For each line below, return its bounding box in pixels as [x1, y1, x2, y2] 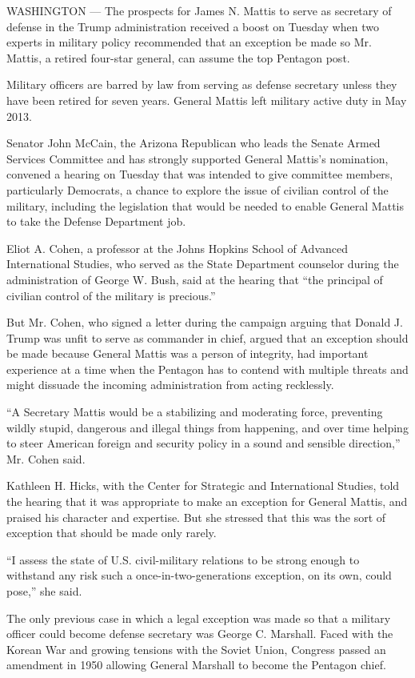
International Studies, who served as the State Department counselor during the [6, 255, 399, 272]
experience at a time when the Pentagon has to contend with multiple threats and [6, 360, 409, 377]
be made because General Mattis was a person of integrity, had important [6, 345, 369, 362]
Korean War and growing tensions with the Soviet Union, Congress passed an [6, 640, 386, 657]
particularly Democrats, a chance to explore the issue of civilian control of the [6, 181, 389, 198]
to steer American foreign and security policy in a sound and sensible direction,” [6, 435, 401, 451]
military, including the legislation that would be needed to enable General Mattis [6, 197, 404, 214]
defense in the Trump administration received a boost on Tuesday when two [6, 18, 379, 34]
